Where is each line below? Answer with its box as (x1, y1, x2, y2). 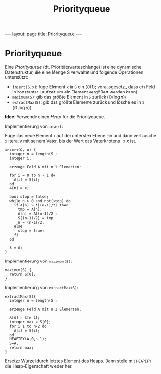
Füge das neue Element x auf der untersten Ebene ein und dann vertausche (5, 133, 157, 139)
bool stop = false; (9, 194, 49, 199)
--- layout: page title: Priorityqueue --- (5, 31, 82, 37)
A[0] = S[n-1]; (9, 316, 40, 320)
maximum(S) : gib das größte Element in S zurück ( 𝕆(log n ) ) (12, 94, 126, 100)
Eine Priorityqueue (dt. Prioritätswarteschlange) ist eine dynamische (5, 64, 142, 70)
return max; (9, 345, 34, 350)
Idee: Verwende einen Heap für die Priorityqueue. (5, 114, 106, 120)
